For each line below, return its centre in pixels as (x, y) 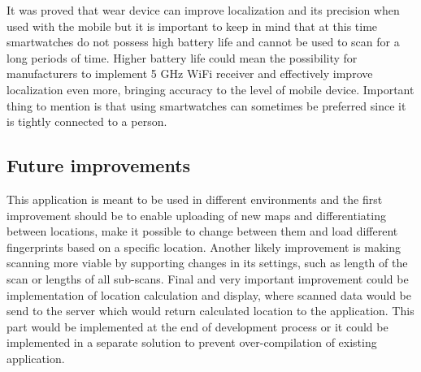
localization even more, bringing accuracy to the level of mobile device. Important (210, 89)
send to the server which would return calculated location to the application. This (210, 311)
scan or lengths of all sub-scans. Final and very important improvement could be (208, 278)
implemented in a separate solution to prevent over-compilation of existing (192, 342)
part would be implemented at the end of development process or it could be (197, 326)
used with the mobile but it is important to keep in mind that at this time (192, 26)
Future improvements (99, 165)
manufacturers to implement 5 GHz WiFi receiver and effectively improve (190, 74)
